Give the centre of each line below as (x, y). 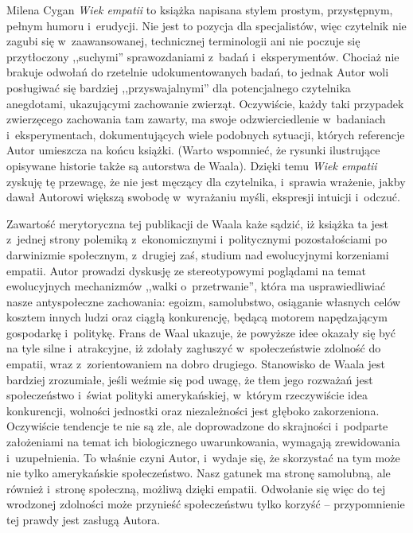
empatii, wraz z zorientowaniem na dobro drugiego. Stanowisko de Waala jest (196, 364)
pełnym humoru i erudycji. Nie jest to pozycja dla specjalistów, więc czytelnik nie (206, 25)
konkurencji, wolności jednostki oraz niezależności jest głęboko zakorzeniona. (193, 410)
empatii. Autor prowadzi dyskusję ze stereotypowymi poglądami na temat (186, 270)
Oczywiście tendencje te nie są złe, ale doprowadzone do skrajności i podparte (197, 426)
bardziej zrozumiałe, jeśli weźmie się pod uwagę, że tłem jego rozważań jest (190, 379)
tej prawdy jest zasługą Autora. (84, 519)
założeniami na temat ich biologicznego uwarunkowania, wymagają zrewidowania (203, 442)
